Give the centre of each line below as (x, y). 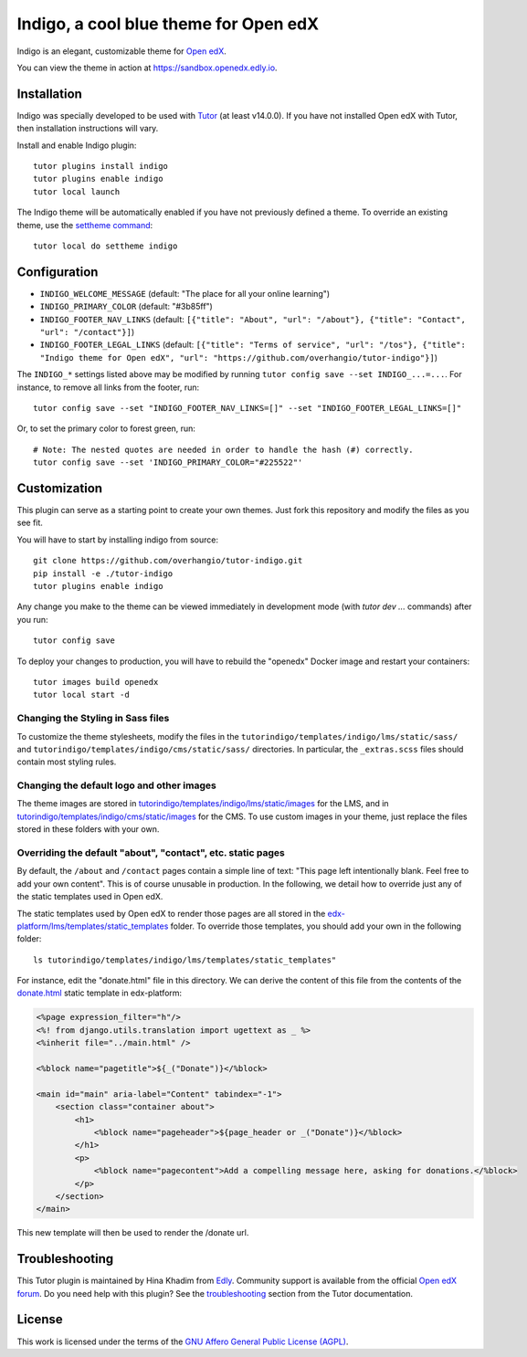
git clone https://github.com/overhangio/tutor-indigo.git (168, 561)
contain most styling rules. (67, 762)
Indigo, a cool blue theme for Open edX (168, 24)
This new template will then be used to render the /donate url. (133, 1233)
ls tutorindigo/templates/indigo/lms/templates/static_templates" (185, 960)
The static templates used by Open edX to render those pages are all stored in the (171, 913)
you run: (33, 619)
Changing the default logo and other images (116, 785)
